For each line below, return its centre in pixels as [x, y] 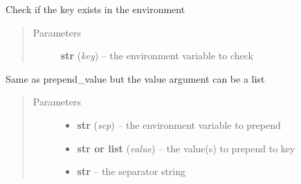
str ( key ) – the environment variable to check [157, 55]
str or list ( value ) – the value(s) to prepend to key [186, 148]
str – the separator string [131, 171]
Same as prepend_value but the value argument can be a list [135, 78]
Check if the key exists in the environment [95, 9]
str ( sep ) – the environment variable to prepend [179, 124]
